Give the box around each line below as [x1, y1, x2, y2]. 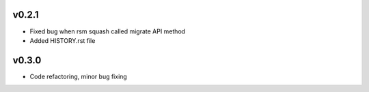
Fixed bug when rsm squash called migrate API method [29, 27, 186, 35]
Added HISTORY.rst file [29, 36, 96, 44]
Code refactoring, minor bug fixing [29, 72, 128, 80]
